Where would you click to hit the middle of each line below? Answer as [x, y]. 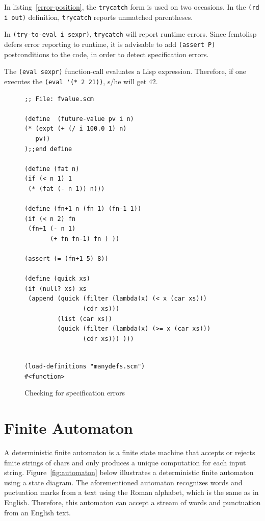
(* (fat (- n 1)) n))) [67, 189]
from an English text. [37, 512]
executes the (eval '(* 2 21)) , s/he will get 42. [81, 81]
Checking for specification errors [75, 393]
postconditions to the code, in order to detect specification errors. [107, 54]
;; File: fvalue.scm [59, 99]
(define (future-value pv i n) [79, 119]
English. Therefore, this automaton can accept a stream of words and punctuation [132, 502]
